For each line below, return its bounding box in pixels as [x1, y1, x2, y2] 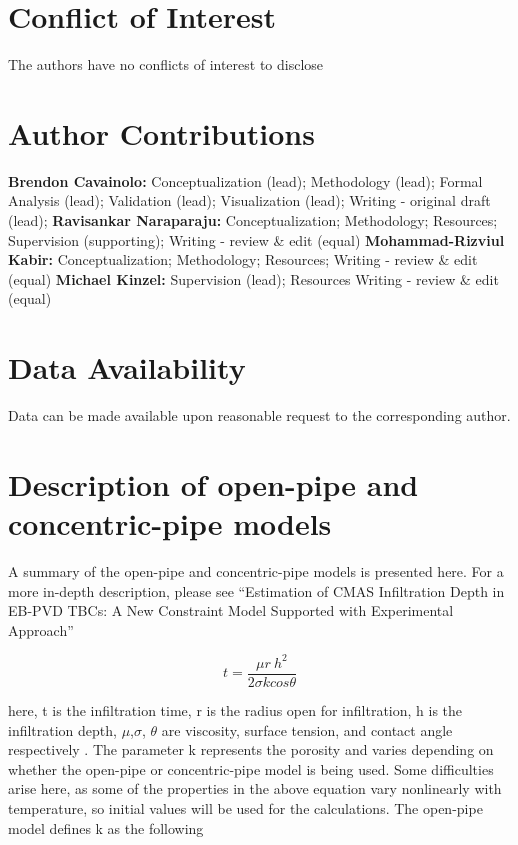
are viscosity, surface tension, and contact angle [161, 719, 453, 740]
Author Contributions [8, 112, 315, 153]
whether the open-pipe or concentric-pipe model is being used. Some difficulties [8, 758, 494, 779]
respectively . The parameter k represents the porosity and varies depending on [8, 739, 494, 760]
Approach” [8, 619, 74, 640]
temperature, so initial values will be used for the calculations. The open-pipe [8, 797, 483, 818]
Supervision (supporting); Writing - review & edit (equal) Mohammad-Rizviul [8, 229, 505, 250]
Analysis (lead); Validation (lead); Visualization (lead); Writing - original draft [8, 190, 491, 211]
